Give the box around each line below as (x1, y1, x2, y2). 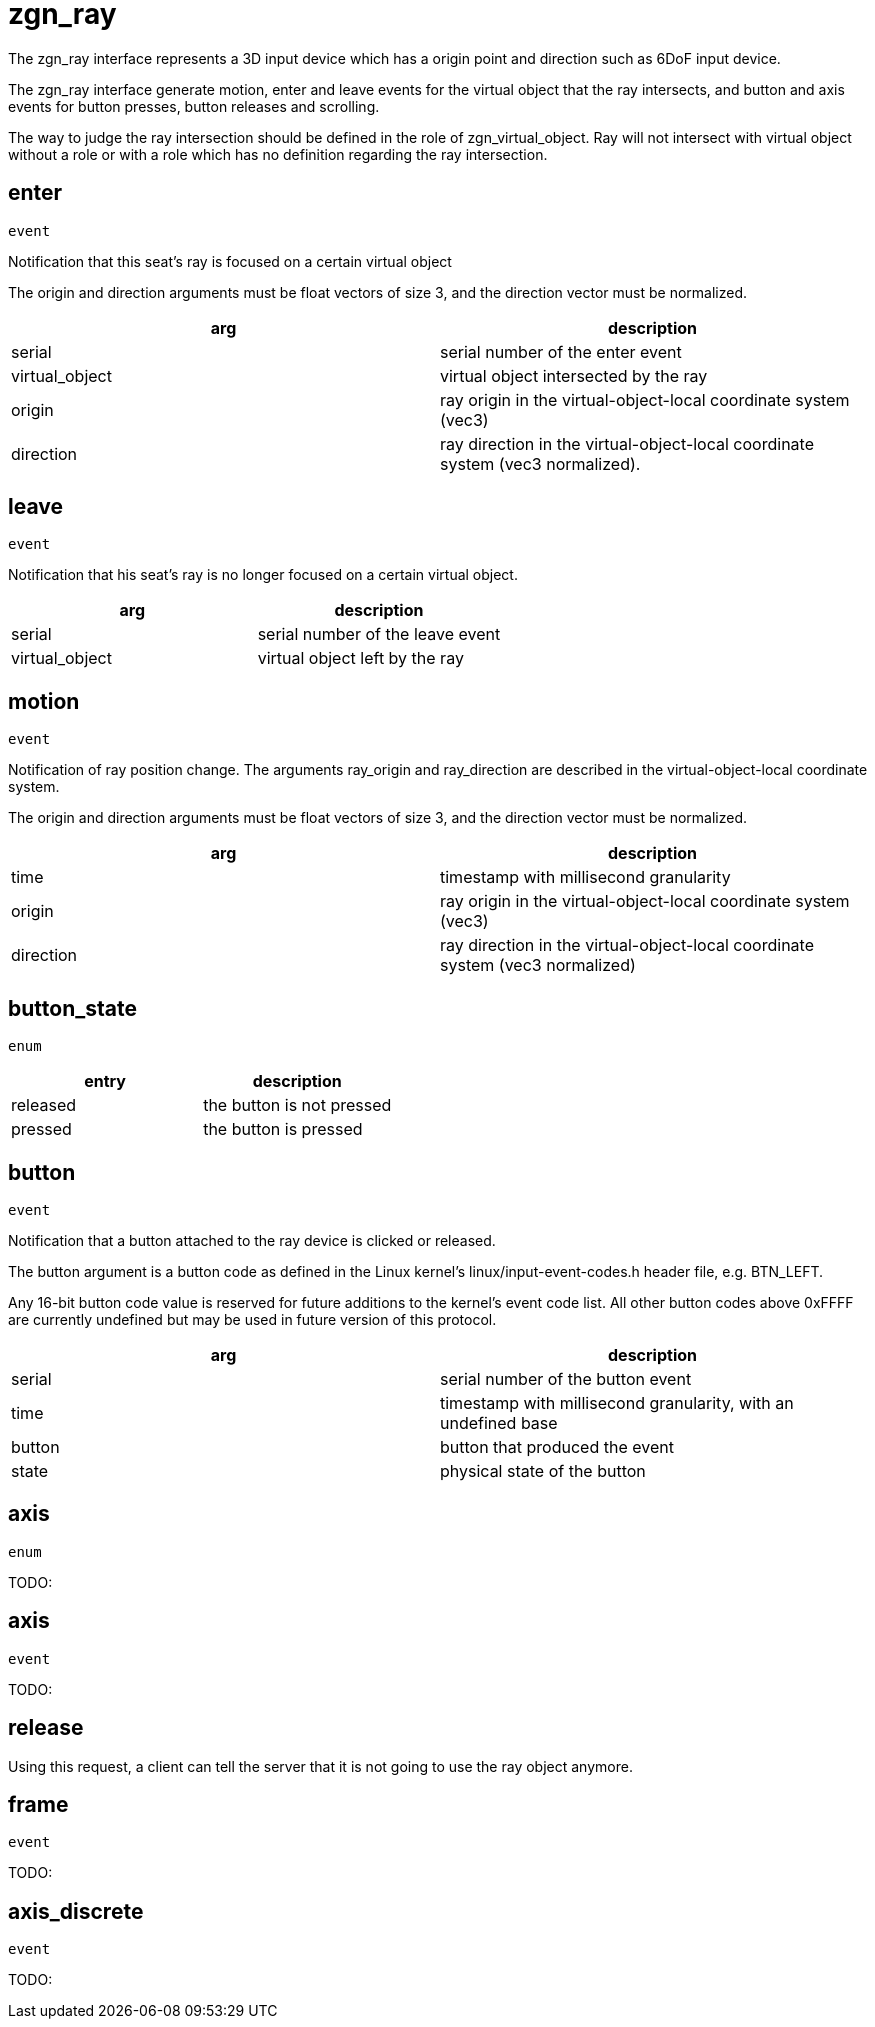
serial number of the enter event (440, 341, 682, 362)
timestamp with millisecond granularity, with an (440, 1392, 794, 1413)
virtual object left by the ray (257, 648, 464, 669)
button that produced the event (440, 1436, 674, 1457)
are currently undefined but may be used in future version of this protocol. (8, 1310, 497, 1328)
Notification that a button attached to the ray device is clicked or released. (8, 1231, 496, 1249)
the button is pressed (203, 1119, 363, 1140)
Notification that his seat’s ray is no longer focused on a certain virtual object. (8, 566, 518, 584)
